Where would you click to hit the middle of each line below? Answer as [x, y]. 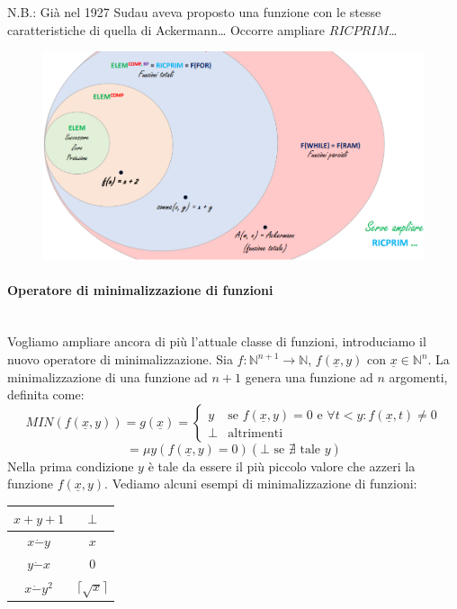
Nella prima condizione [71, 466]
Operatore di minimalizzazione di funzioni [140, 289]
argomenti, [418, 376]
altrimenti [255, 433]
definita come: [46, 394]
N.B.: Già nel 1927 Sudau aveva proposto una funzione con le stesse [194, 12]
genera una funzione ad [309, 376]
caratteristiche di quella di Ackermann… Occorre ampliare [166, 29]
